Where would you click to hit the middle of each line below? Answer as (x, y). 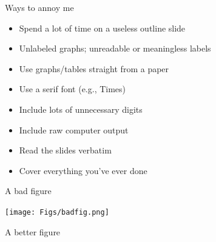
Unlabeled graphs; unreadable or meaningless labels (115, 48)
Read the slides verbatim (65, 150)
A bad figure (28, 191)
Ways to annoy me (39, 7)
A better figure (33, 231)
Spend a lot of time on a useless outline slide (102, 28)
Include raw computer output (74, 129)
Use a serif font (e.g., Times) (73, 89)
